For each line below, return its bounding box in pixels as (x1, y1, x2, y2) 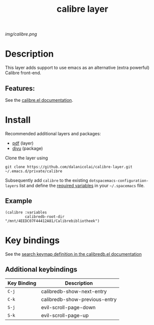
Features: (5, 84, 35, 92)
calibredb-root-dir (25, 214, 65, 219)
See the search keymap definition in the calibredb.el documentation (5, 251, 142, 257)
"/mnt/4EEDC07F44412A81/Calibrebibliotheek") (5, 218, 100, 223)
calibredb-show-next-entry (41, 288, 107, 295)
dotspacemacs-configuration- (89, 178, 149, 183)
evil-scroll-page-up (41, 312, 89, 319)
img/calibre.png (5, 31, 37, 37)
